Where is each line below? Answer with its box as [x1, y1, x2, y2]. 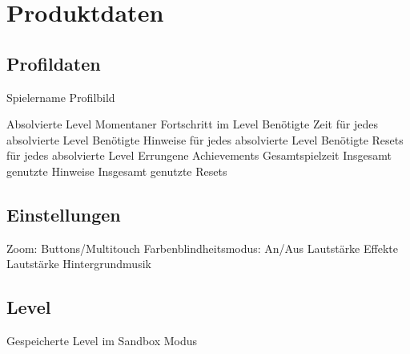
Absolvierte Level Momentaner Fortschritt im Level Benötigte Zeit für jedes [6, 116, 378, 132]
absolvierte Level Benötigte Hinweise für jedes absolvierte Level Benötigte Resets [6, 131, 404, 148]
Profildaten [6, 51, 101, 75]
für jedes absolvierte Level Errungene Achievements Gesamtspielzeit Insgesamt [6, 147, 392, 164]
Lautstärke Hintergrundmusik [6, 255, 151, 272]
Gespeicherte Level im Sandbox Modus [6, 332, 198, 349]
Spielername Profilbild [6, 88, 115, 105]
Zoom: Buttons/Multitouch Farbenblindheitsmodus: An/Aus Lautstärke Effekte [6, 239, 398, 256]
